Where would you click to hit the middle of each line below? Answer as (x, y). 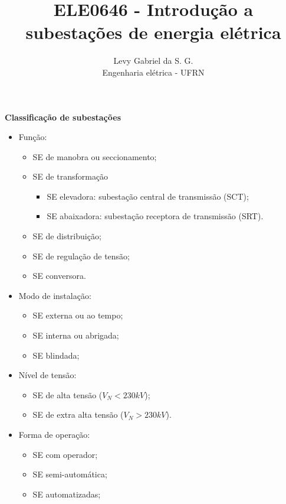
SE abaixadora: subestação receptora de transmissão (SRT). (155, 216)
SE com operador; (65, 454)
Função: (33, 137)
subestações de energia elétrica (153, 32)
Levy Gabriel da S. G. (153, 61)
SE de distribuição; (67, 236)
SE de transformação (70, 176)
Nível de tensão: (47, 375)
